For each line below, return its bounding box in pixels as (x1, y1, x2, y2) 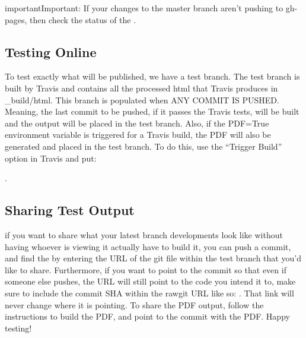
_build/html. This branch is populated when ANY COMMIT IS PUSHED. (5, 93, 279, 106)
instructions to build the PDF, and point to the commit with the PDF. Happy (5, 310, 290, 323)
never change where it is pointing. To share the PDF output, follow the (5, 298, 264, 311)
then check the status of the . (30, 13, 136, 26)
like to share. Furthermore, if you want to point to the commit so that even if (5, 263, 286, 276)
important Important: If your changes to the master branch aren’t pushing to (5, 2, 283, 14)
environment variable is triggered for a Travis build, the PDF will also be (5, 128, 271, 141)
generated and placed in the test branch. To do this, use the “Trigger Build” (5, 140, 282, 152)
